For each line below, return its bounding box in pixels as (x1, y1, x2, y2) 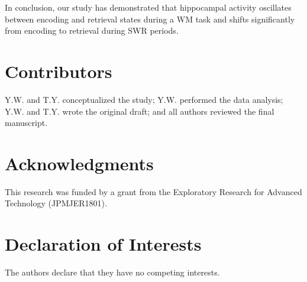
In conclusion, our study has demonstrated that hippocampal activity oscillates (5, 1, 292, 13)
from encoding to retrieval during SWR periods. (5, 24, 179, 37)
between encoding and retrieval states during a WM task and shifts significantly (5, 12, 295, 25)
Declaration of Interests (5, 232, 202, 256)
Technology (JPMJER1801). (5, 197, 107, 209)
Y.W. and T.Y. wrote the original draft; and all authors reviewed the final (5, 105, 274, 117)
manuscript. (5, 116, 48, 129)
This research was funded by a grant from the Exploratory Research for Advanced (5, 185, 302, 197)
